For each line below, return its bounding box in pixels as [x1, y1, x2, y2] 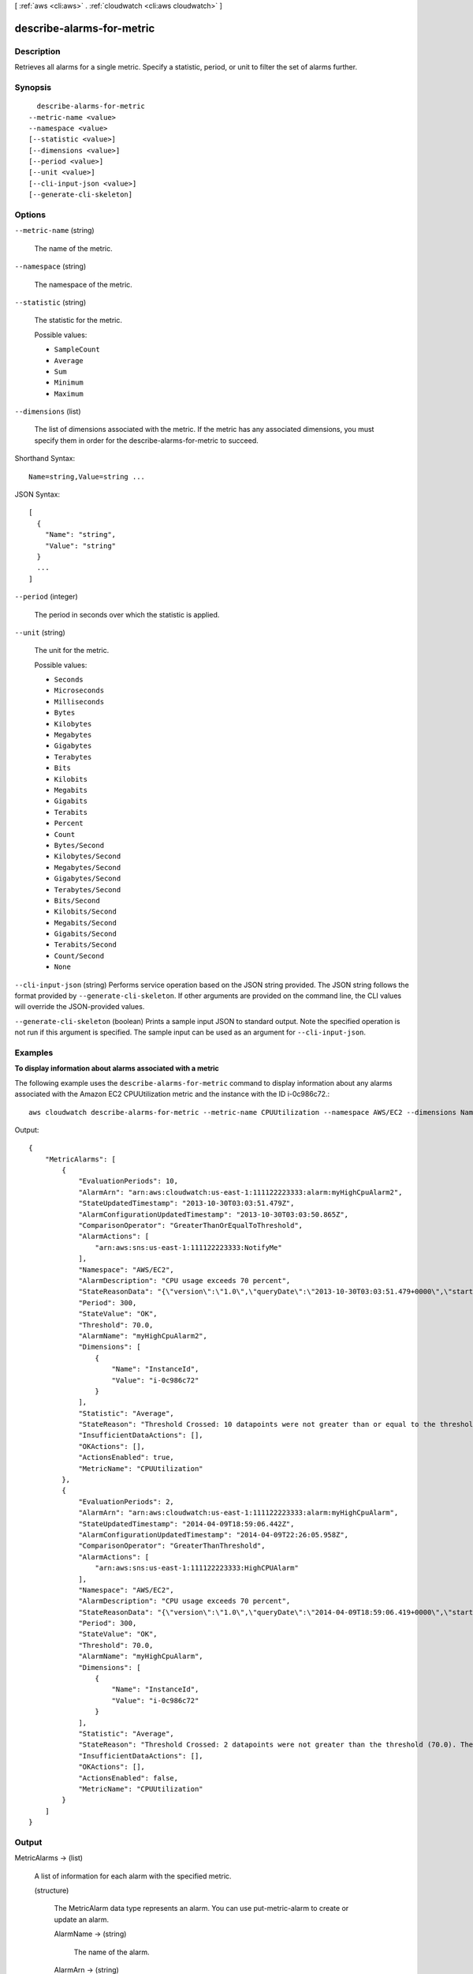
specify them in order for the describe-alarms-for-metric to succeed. [34, 435, 259, 445]
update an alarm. [54, 1915, 110, 1924]
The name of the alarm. [73, 1947, 150, 1957]
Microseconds [54, 686, 105, 695]
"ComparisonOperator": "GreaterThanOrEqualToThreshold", [78, 1221, 304, 1230]
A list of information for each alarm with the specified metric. [34, 1871, 232, 1881]
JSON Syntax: [14, 490, 61, 499]
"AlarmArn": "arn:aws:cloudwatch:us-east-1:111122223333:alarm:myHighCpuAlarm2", [78, 1188, 403, 1196]
